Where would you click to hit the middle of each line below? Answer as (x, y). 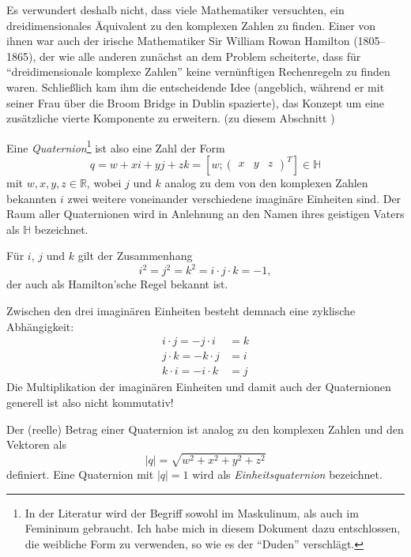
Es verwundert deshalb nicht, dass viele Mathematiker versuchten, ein (175, 9)
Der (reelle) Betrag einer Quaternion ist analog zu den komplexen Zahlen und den (205, 429)
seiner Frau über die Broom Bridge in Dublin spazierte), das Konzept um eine (196, 102)
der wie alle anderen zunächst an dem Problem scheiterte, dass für (200, 56)
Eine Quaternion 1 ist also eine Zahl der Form (116, 146)
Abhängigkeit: (40, 326)
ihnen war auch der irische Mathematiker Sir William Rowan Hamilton (178, 41)
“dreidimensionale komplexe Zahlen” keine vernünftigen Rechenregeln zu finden (198, 72)
